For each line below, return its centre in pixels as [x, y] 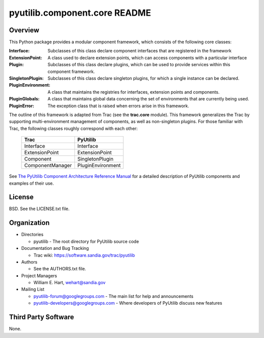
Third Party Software [42, 317]
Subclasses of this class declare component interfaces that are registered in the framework [140, 51]
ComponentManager [48, 166]
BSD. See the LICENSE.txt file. [39, 209]
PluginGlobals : [24, 99]
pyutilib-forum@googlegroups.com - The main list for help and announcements [113, 296]
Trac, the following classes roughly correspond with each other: [73, 128]
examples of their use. [32, 183]
